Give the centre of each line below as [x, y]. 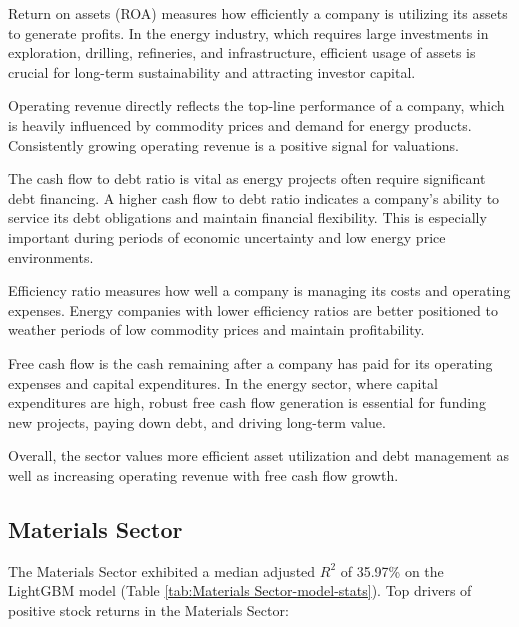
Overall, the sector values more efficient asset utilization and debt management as [258, 455]
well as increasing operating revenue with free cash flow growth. [203, 474]
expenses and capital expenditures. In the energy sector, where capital [223, 382]
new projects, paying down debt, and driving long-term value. [197, 421]
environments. [51, 256]
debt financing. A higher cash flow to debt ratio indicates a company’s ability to [254, 197]
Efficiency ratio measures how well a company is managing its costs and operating [259, 290]
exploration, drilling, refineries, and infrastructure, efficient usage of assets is [242, 52]
